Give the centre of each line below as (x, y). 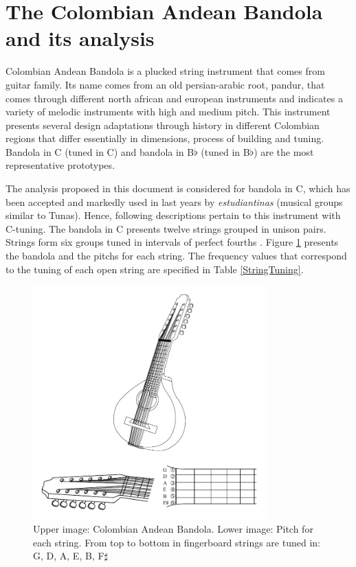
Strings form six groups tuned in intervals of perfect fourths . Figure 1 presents (172, 242)
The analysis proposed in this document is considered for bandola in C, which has (178, 188)
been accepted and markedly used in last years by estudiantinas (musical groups (174, 201)
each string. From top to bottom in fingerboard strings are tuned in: (177, 542)
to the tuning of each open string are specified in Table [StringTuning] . (155, 269)
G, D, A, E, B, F (69, 556)
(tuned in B (225, 151)
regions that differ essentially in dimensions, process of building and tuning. (165, 138)
